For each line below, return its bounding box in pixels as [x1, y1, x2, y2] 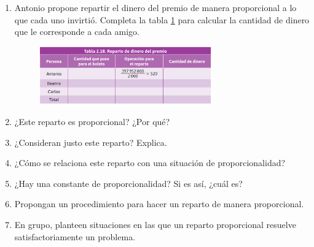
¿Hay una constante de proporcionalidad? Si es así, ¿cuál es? [14, 177, 243, 189]
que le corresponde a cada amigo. [14, 25, 139, 38]
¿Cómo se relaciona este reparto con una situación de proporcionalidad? [14, 156, 286, 169]
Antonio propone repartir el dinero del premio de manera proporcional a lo [14, 1, 297, 13]
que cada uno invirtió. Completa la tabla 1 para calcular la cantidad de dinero [14, 13, 310, 26]
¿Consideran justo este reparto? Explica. [14, 135, 167, 148]
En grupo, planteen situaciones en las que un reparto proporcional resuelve [14, 218, 296, 230]
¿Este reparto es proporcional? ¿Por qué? [14, 115, 170, 128]
